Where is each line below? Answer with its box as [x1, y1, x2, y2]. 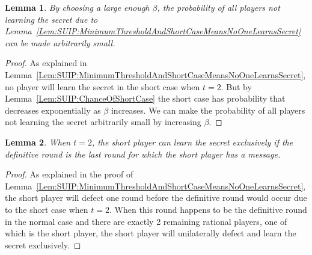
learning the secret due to [5, 13, 98, 25]
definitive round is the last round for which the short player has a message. [5, 147, 281, 160]
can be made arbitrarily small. [5, 36, 115, 49]
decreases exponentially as [5, 103, 101, 116]
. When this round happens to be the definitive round [109, 203, 307, 215]
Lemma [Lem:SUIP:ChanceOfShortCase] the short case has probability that [5, 92, 286, 105]
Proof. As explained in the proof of [5, 168, 133, 180]
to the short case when [5, 203, 88, 215]
